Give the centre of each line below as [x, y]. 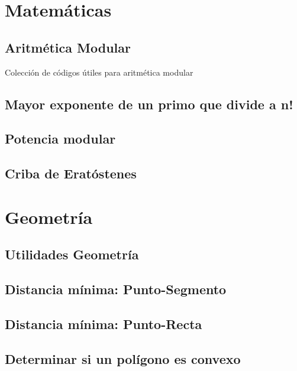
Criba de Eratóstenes [71, 173]
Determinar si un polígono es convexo [123, 358]
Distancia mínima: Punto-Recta [104, 323]
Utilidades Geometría [72, 254]
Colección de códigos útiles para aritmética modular [99, 72]
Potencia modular [60, 139]
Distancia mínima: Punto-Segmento [116, 289]
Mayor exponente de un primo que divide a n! [149, 104]
